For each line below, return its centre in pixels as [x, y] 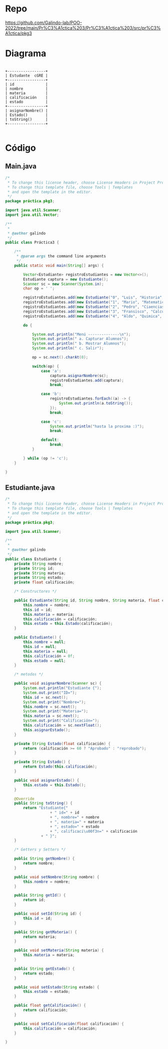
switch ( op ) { [45, 366]
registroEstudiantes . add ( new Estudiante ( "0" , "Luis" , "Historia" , [94, 298]
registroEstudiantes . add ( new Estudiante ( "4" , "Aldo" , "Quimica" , [93, 316]
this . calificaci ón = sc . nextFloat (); [62, 726]
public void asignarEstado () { [47, 780]
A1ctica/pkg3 [19, 33]
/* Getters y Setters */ [40, 850]
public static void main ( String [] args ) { [59, 265]
